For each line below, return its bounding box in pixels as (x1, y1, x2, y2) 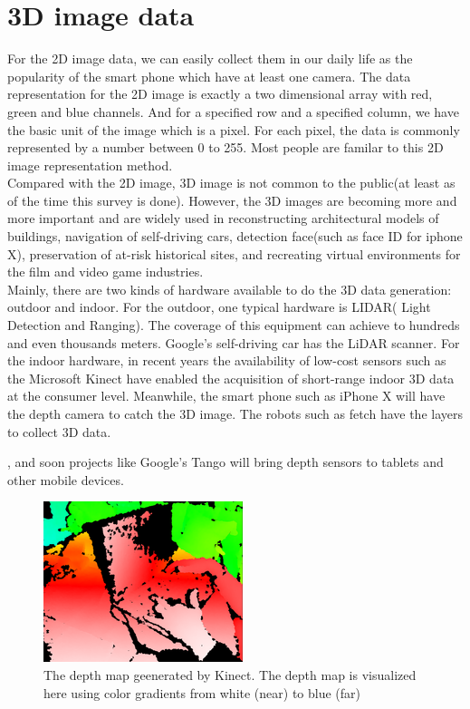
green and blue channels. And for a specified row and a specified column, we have (7, 102, 459, 121)
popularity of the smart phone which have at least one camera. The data (7, 66, 411, 85)
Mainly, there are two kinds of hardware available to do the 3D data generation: (7, 279, 452, 298)
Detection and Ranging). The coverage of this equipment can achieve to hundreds (7, 316, 460, 335)
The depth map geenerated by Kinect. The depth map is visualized (43, 665, 417, 684)
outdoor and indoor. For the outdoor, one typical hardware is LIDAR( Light (7, 297, 431, 316)
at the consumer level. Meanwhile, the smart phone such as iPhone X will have (7, 386, 446, 405)
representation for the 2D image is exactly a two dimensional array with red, (7, 84, 433, 103)
